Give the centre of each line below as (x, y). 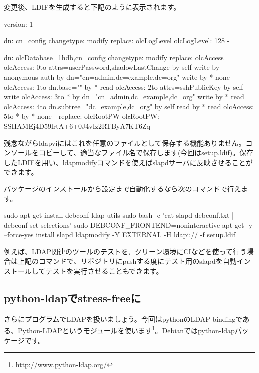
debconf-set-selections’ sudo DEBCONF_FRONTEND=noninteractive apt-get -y (128, 225)
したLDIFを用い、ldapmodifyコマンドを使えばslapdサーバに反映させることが (128, 162)
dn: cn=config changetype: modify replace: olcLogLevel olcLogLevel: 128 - (117, 41)
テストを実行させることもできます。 (104, 271)
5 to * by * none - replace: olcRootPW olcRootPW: (82, 116)
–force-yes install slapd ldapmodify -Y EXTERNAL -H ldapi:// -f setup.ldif (120, 235)
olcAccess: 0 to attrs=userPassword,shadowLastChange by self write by (112, 67)
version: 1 (19, 24)
